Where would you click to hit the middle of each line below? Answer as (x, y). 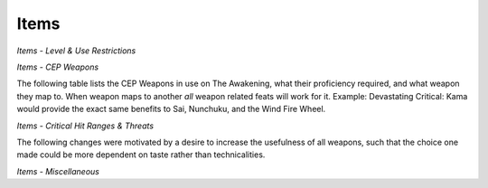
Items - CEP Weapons (58, 67)
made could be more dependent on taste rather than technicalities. (141, 155)
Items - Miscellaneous (58, 171)
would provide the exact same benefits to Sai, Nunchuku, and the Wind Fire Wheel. (171, 109)
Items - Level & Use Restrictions (76, 51)
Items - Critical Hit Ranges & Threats (85, 126)
